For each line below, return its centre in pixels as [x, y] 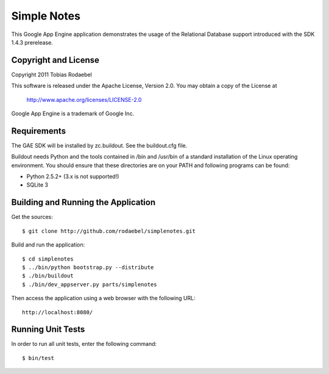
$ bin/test [38, 358]
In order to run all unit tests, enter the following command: [84, 344]
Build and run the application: [48, 245]
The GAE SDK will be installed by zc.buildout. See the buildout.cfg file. [99, 145]
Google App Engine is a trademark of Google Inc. [73, 113]
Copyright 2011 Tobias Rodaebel [52, 74]
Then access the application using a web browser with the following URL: [103, 298]
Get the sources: [32, 217]
